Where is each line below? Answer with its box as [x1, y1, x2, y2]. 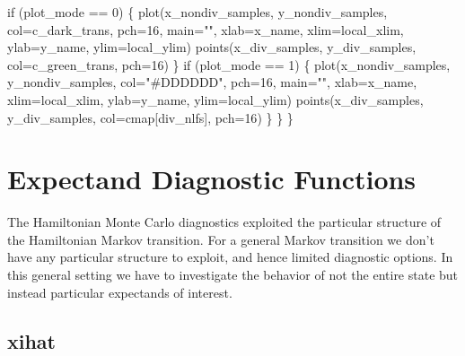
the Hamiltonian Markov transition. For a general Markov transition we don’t [7, 230, 434, 248]
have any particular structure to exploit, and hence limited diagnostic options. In [7, 247, 453, 266]
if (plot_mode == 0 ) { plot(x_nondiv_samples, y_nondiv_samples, [7, 3, 388, 21]
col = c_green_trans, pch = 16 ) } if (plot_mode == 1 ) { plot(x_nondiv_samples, [7, 55, 451, 74]
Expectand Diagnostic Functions [7, 161, 417, 197]
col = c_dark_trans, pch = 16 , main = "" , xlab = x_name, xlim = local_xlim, [7, 20, 404, 39]
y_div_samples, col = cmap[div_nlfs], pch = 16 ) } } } [7, 108, 294, 126]
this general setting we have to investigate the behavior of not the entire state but [7, 265, 459, 284]
